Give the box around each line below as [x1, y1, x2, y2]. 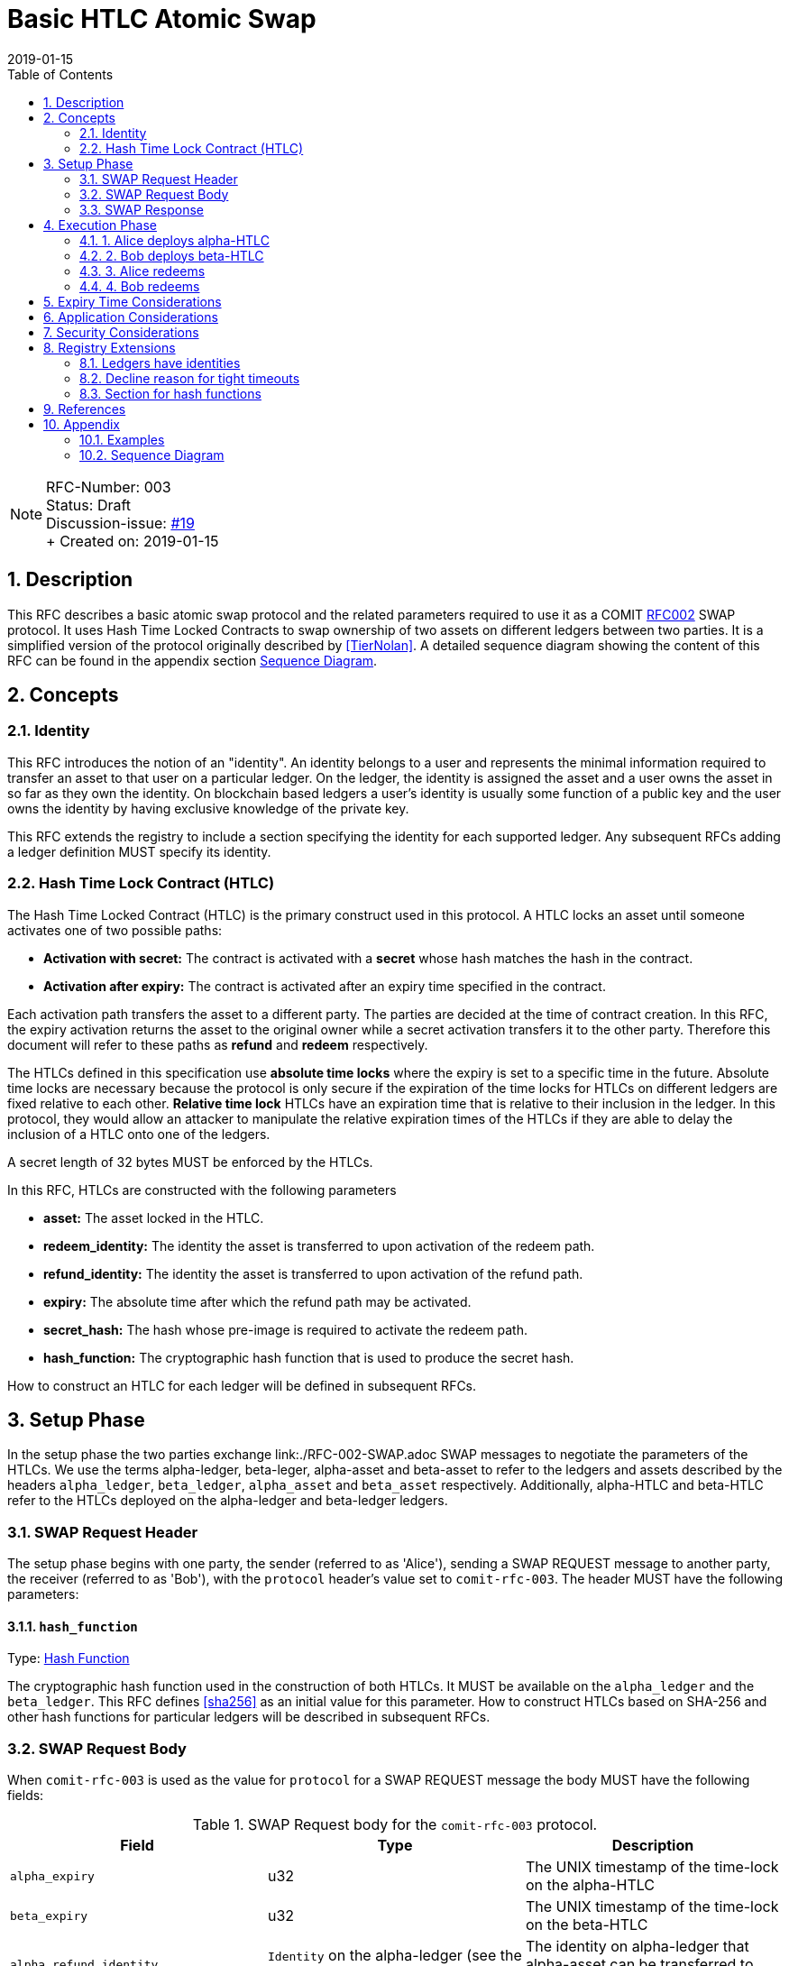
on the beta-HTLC [525, 1915, 648, 1934]
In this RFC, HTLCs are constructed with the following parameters [7, 1181, 397, 1198]
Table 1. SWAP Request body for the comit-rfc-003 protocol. [192, 1815, 598, 1834]
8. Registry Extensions [43, 339, 176, 355]
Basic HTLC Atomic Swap [7, 4, 317, 34]
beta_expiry [10, 1908, 88, 1923]
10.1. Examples [79, 431, 165, 447]
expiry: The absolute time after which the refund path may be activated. [43, 1293, 472, 1309]
